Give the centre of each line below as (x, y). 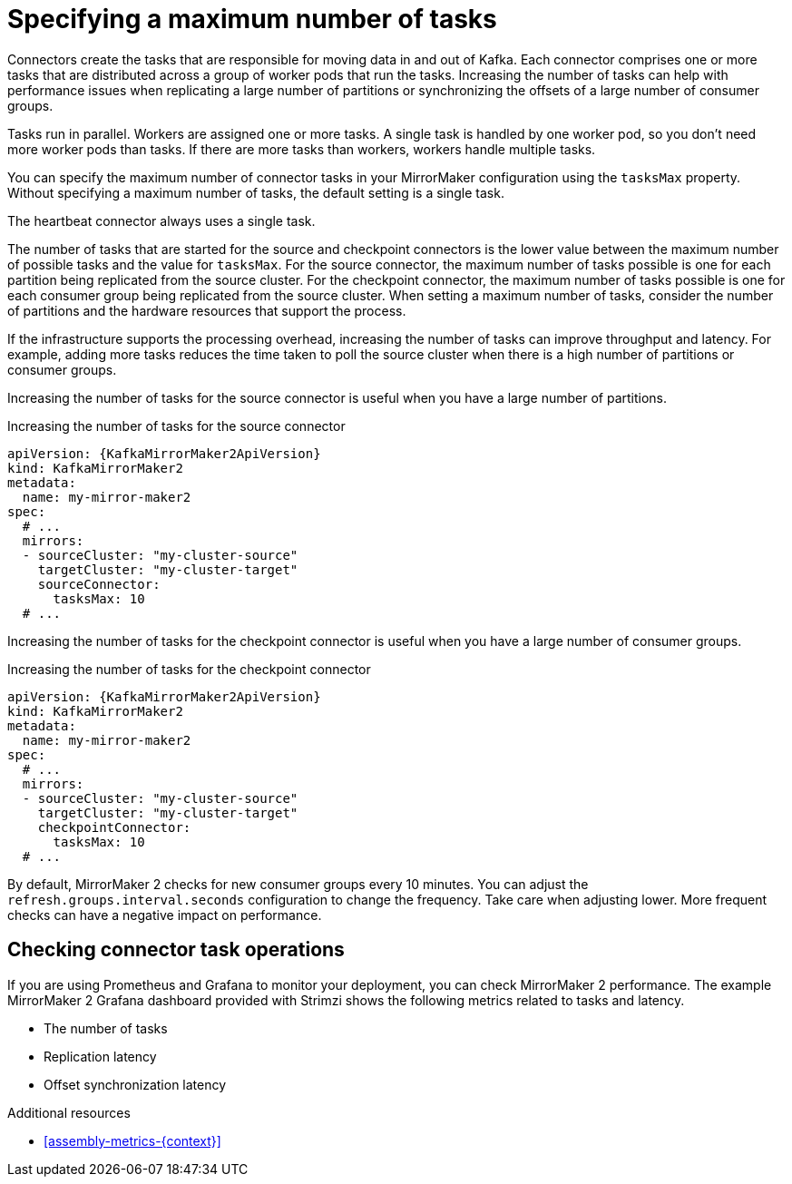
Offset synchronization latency (135, 1084)
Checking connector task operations (176, 950)
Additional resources (69, 1112)
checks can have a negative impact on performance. (165, 915)
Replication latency (100, 1056)
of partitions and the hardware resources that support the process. (207, 310)
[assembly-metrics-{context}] (132, 1140)
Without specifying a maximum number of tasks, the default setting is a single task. (256, 192)
